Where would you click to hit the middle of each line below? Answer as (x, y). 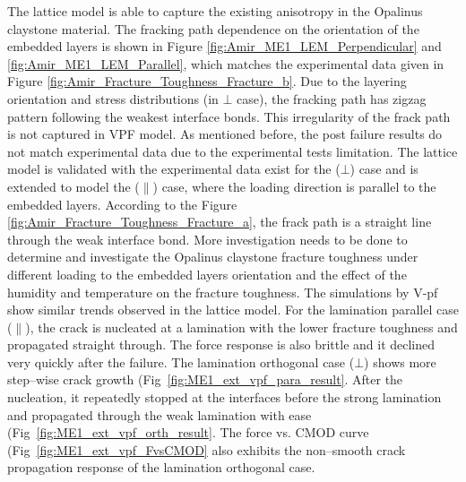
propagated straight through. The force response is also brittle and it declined (221, 344)
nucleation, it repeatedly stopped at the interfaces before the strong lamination (224, 397)
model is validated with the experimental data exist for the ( (174, 169)
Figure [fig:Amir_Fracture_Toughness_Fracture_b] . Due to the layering (207, 81)
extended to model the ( (73, 186)
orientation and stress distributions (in (113, 98)
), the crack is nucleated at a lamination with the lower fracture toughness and (242, 327)
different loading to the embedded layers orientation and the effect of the (207, 274)
